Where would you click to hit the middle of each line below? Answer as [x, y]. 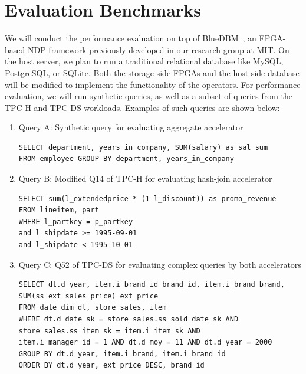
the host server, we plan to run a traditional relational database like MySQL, [144, 61]
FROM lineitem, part [59, 210]
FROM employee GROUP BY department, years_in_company [126, 159]
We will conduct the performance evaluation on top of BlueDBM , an [131, 38]
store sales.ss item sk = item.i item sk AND [109, 331]
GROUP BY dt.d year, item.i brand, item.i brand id [122, 354]
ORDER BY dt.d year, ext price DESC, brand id [111, 365]
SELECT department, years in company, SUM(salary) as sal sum [143, 147]
